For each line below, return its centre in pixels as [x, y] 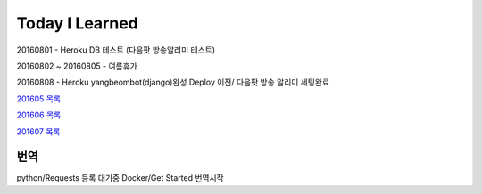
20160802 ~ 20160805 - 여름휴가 [77, 66]
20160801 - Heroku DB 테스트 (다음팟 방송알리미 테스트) [116, 50]
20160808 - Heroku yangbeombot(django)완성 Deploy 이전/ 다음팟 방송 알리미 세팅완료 [173, 82]
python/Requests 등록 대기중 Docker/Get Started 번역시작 [120, 178]
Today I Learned [77, 23]
